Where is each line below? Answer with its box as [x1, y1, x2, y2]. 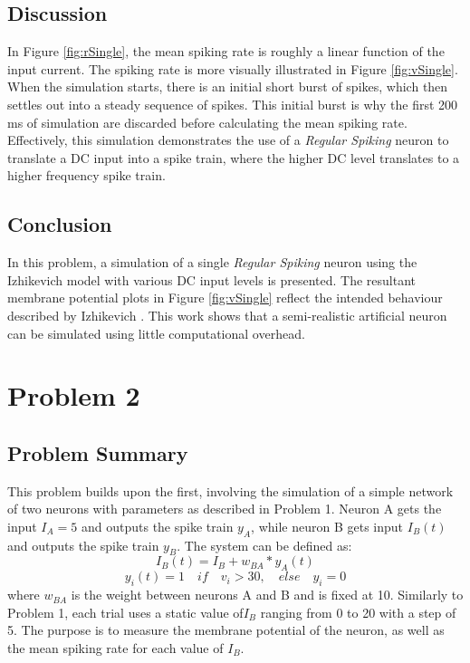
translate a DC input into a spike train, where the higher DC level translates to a [7, 148, 460, 167]
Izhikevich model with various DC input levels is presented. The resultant [7, 270, 417, 289]
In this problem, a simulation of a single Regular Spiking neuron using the [7, 253, 417, 272]
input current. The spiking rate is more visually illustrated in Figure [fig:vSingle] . [7, 59, 458, 78]
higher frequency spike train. [7, 166, 166, 185]
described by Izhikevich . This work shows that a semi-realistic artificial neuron [7, 305, 447, 324]
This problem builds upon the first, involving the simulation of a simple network [7, 481, 454, 500]
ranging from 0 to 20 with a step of [260, 602, 456, 621]
